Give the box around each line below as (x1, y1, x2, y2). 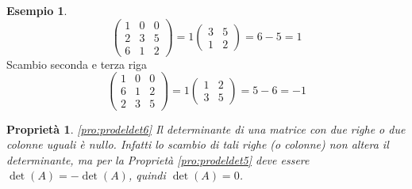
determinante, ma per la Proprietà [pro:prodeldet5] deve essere (6, 151, 310, 168)
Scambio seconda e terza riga (6, 55, 148, 72)
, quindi (128, 167, 166, 183)
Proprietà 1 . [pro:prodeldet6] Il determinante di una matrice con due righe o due (6, 120, 406, 137)
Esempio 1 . (6, 2, 67, 18)
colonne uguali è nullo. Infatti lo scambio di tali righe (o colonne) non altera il (6, 136, 389, 153)
